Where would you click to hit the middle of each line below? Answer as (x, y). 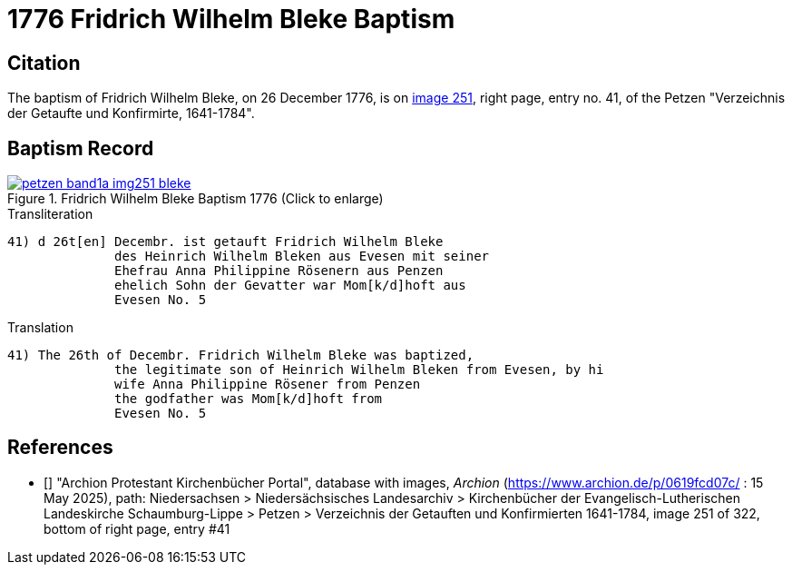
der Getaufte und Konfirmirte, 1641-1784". (131, 113)
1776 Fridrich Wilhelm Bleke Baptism (231, 19)
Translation (40, 328)
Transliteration (50, 214)
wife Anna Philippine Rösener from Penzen (268, 385)
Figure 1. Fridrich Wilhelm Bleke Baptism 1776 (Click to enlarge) (196, 199)
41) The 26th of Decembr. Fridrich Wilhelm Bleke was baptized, (241, 355)
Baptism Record (81, 148)
